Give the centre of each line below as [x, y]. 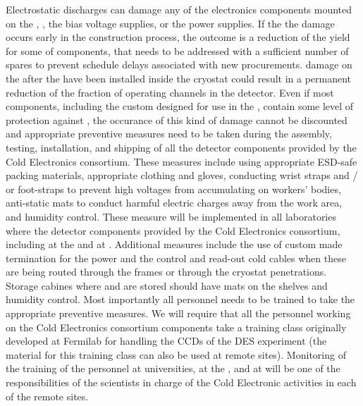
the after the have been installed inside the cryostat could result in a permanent [179, 78]
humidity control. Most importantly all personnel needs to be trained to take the [180, 299]
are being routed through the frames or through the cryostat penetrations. [166, 272]
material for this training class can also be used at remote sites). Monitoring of [176, 354]
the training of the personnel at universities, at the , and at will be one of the [173, 368]
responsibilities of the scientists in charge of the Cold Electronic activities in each [181, 382]
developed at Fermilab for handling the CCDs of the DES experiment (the [166, 341]
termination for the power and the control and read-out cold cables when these [176, 258]
